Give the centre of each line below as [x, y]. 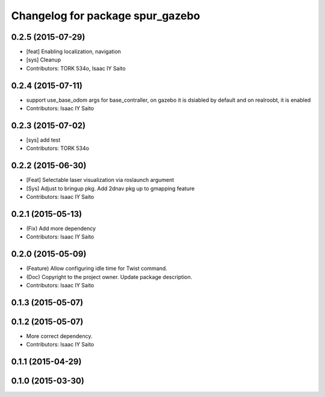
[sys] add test [43, 140]
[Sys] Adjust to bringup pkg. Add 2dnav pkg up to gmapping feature [110, 188]
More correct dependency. [59, 336]
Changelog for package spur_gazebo [106, 16]
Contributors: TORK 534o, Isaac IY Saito [76, 68]
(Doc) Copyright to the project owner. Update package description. [109, 277]
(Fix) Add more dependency [61, 228]
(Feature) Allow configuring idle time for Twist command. [97, 269]
